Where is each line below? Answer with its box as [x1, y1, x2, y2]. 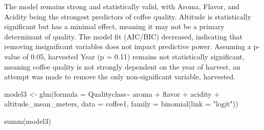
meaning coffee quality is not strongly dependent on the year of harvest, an [4, 61, 241, 72]
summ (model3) [4, 115, 51, 126]
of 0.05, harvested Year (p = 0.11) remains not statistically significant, [23, 51, 244, 61]
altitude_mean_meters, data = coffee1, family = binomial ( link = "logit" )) [4, 98, 238, 109]
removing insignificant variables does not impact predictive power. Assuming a [4, 41, 251, 52]
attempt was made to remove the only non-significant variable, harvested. [4, 71, 236, 82]
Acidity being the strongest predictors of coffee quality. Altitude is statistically [4, 11, 251, 21]
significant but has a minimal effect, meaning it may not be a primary [4, 21, 224, 32]
